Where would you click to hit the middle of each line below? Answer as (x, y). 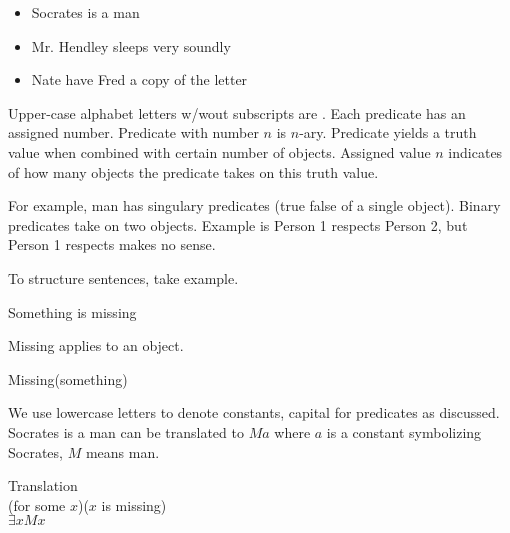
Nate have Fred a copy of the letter (139, 79)
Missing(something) (68, 378)
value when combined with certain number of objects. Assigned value (219, 151)
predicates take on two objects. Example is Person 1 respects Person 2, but (238, 224)
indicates (475, 151)
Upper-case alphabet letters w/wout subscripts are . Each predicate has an (237, 112)
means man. (122, 451)
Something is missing (72, 311)
